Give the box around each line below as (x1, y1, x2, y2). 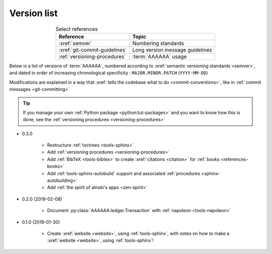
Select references (55, 25, 98, 32)
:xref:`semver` (58, 39, 92, 46)
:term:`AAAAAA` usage (132, 53, 187, 60)
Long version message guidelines (132, 46, 213, 53)
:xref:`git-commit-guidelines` (58, 46, 127, 53)
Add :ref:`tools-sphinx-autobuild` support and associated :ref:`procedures (47, 170, 200, 176)
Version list (9, 8, 58, 19)
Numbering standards (132, 39, 184, 46)
